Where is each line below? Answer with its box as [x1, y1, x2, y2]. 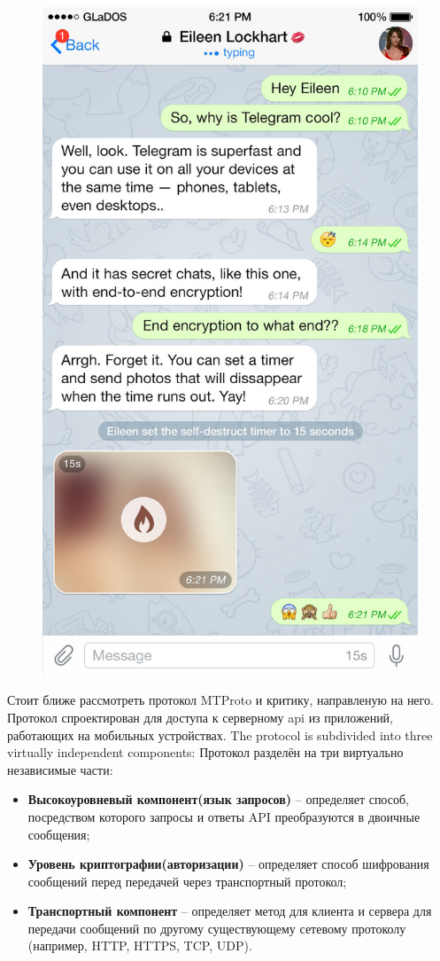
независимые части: [7, 760, 113, 778]
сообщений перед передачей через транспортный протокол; [27, 871, 347, 890]
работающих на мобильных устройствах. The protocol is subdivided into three [7, 725, 433, 744]
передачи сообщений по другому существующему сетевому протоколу [27, 918, 406, 937]
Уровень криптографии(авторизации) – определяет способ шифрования [27, 855, 429, 873]
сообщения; [27, 824, 90, 843]
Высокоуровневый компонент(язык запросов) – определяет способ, [27, 790, 409, 809]
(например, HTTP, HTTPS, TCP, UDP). [27, 936, 252, 955]
